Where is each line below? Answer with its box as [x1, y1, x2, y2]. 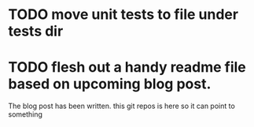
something [8, 110, 43, 119]
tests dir [8, 22, 64, 40]
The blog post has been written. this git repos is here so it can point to [8, 101, 236, 111]
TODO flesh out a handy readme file [8, 58, 246, 77]
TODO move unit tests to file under [8, 6, 238, 24]
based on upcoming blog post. [8, 75, 212, 93]
